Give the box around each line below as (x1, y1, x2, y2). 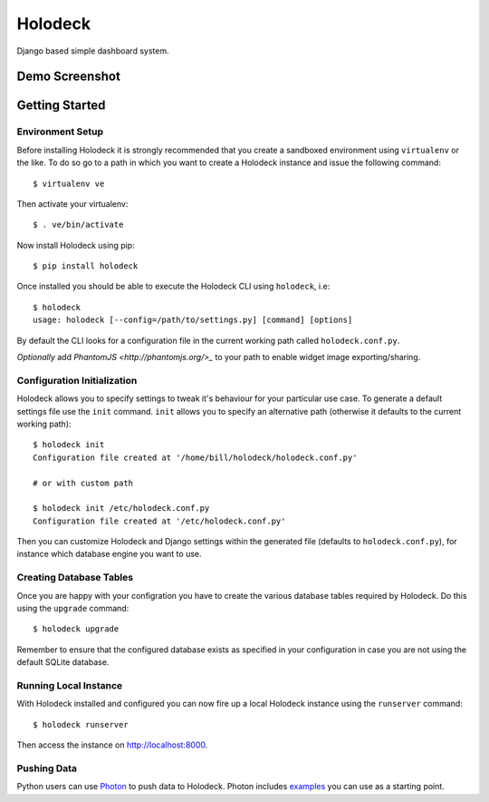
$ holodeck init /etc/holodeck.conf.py (33, 504, 210, 513)
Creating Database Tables (16, 572, 134, 584)
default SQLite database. (16, 657, 110, 668)
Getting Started (16, 98, 106, 113)
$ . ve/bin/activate (33, 220, 124, 230)
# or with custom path (33, 477, 134, 488)
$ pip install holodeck (33, 261, 139, 271)
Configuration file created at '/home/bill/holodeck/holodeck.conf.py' (33, 452, 358, 463)
